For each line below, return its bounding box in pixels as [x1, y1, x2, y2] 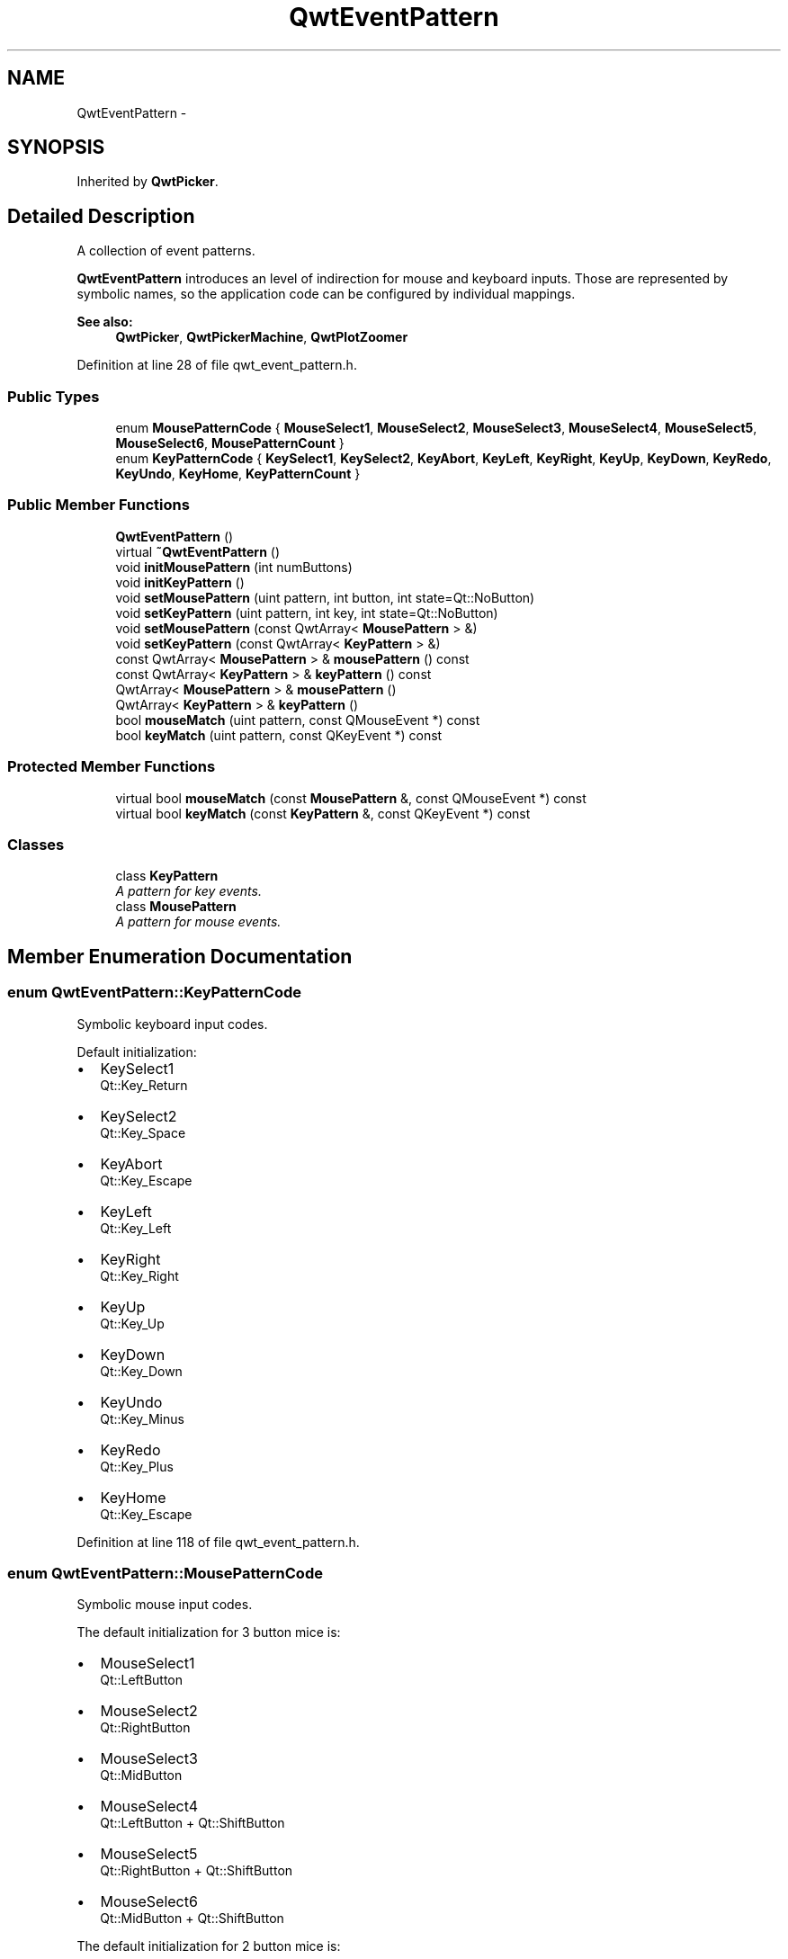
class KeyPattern [115, 868, 219, 884]
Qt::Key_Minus [100, 1410, 184, 1427]
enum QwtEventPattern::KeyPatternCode [7, 983, 302, 1002]
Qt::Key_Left [100, 1220, 172, 1236]
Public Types [7, 387, 100, 406]
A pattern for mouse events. [115, 914, 282, 930]
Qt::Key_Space [100, 1124, 186, 1141]
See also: [76, 314, 133, 330]
